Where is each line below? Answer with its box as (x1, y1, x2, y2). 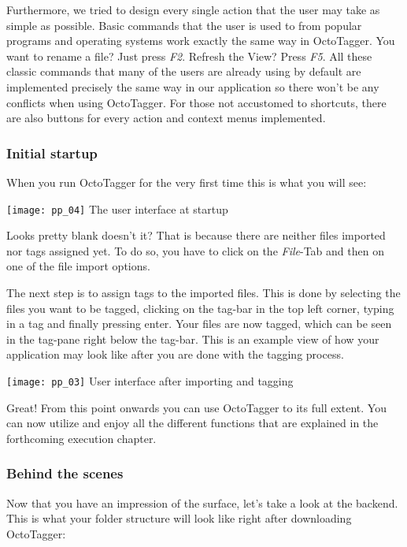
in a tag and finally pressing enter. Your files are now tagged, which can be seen (6, 315, 392, 332)
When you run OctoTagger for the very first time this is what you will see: (6, 173, 367, 190)
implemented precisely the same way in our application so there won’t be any (6, 78, 379, 95)
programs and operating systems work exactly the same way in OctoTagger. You (6, 32, 395, 49)
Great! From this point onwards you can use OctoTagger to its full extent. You (6, 399, 387, 415)
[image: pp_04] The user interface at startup (6, 200, 228, 217)
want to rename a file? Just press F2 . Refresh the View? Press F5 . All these (6, 47, 372, 64)
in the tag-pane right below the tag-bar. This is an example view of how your (6, 330, 379, 347)
